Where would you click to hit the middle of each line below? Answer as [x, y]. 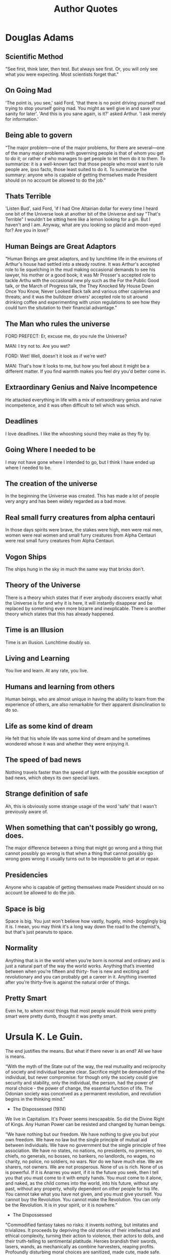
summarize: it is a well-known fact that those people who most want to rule [84, 164]
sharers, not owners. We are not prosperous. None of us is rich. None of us [84, 1167]
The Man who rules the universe [58, 324]
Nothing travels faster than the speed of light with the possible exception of [85, 772]
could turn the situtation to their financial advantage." [61, 308]
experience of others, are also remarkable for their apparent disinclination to [86, 705]
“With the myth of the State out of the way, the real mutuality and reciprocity [86, 1066]
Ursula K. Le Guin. [44, 1037]
